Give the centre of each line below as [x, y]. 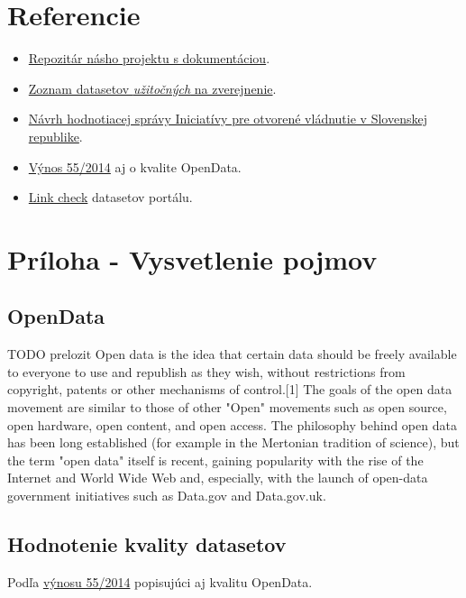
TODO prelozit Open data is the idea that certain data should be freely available [232, 354]
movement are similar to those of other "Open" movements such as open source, [227, 407]
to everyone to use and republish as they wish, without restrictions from [206, 371]
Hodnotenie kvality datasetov [147, 544]
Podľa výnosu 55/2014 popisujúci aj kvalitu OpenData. [160, 581]
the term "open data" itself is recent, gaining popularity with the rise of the [215, 460]
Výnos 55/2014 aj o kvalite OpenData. [135, 166]
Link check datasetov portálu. [110, 197]
